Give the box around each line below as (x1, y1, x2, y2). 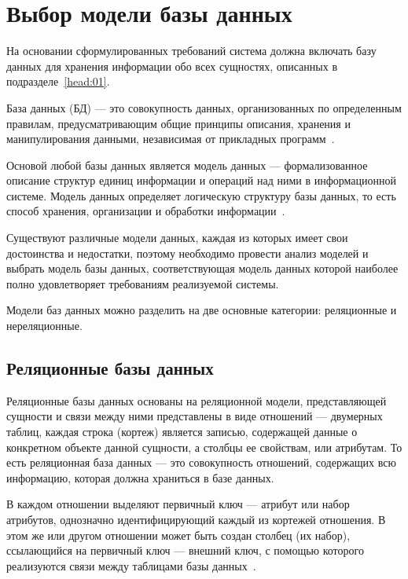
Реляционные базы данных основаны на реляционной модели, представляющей (6, 392, 387, 409)
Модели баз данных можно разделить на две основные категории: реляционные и (6, 302, 397, 318)
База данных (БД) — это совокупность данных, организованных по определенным (6, 99, 402, 115)
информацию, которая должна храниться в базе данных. (6, 469, 274, 486)
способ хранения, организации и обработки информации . (6, 203, 285, 219)
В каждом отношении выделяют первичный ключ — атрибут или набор (6, 496, 350, 512)
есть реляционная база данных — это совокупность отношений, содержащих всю (6, 454, 396, 471)
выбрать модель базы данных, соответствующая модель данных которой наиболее (6, 260, 399, 277)
